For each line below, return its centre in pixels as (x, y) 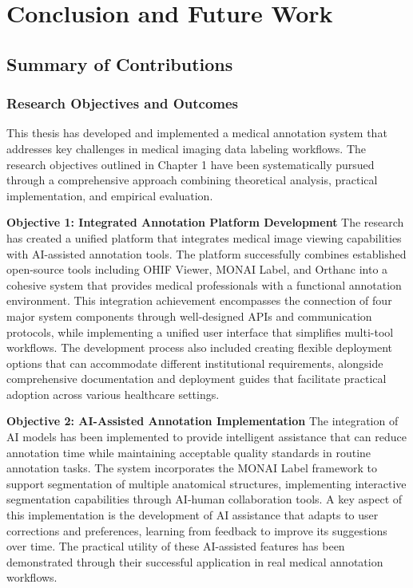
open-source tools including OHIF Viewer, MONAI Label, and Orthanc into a (197, 269)
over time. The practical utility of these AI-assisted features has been (176, 546)
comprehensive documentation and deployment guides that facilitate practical (197, 379)
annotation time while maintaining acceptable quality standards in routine (189, 452)
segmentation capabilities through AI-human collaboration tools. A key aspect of (205, 499)
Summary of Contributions (120, 63)
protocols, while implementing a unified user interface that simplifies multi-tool (200, 331)
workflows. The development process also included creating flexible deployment (200, 347)
